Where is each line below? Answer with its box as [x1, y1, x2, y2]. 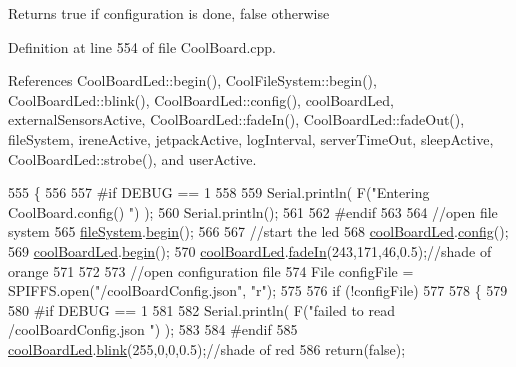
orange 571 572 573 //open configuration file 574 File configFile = [8, 260, 414, 281]
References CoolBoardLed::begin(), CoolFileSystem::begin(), [8, 70, 377, 91]
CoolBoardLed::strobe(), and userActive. [8, 148, 257, 169]
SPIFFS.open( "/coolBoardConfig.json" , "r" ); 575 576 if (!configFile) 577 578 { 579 [8, 280, 508, 301]
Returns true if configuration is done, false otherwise [8, 3, 330, 23]
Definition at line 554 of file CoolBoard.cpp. [8, 36, 277, 57]
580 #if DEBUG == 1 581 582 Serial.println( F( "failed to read [8, 299, 396, 320]
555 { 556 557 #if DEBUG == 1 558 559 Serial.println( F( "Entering [8, 182, 430, 203]
